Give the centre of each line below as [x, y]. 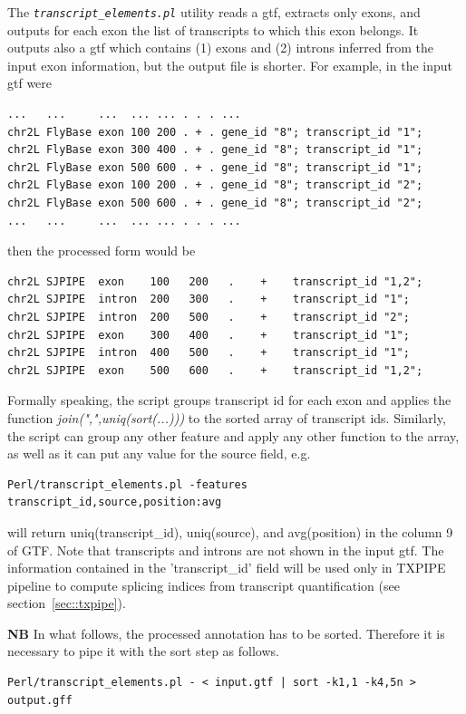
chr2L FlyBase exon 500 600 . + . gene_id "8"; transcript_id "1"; [215, 167]
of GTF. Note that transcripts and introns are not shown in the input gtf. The [226, 550]
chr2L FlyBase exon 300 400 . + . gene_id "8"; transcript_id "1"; [215, 150]
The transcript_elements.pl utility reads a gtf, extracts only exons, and [214, 12]
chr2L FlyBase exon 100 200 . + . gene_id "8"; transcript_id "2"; [215, 185]
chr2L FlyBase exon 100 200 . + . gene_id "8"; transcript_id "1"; [215, 132]
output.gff [40, 700]
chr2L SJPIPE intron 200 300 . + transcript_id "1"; [209, 299]
